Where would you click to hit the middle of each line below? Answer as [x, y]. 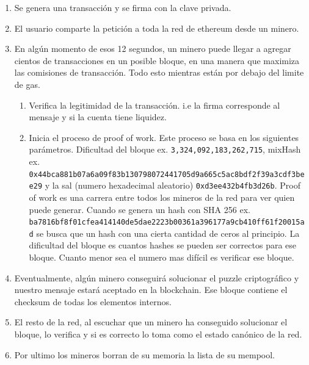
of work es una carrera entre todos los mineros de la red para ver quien [162, 197]
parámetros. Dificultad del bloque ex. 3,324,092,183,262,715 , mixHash [165, 149]
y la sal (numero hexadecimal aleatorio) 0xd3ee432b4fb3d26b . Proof [173, 185]
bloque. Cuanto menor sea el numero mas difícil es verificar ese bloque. [162, 257]
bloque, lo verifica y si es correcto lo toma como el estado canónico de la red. [158, 334]
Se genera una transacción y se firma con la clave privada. [123, 7]
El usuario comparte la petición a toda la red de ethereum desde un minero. [157, 28]
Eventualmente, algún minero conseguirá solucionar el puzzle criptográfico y [157, 277]
